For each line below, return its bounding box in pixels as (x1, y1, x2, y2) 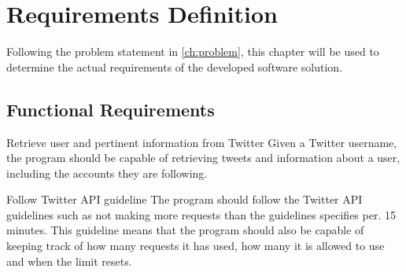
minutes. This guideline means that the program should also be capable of (6, 222, 364, 238)
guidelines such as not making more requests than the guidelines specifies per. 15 (6, 206, 396, 222)
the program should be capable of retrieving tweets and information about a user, (6, 149, 400, 166)
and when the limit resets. (6, 252, 132, 269)
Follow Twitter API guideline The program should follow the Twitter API (6, 191, 363, 208)
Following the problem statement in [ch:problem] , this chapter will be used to (6, 43, 379, 60)
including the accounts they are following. (6, 164, 208, 181)
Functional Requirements (6, 97, 215, 121)
